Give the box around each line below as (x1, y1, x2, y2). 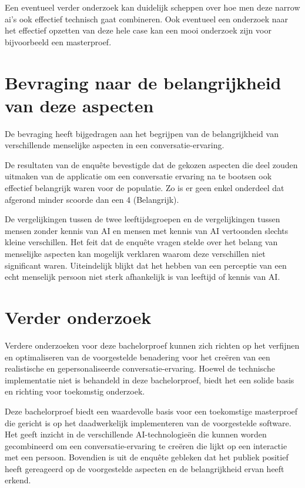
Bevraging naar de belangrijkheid (5, 70, 281, 94)
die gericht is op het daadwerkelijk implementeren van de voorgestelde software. (5, 416, 291, 429)
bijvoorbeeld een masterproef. (5, 35, 112, 48)
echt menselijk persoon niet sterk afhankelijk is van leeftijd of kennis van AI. (5, 270, 280, 283)
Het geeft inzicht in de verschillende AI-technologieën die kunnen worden (5, 428, 267, 440)
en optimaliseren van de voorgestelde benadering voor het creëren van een (5, 350, 270, 363)
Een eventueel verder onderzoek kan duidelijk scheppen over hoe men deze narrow (5, 1, 300, 13)
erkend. (5, 474, 31, 486)
